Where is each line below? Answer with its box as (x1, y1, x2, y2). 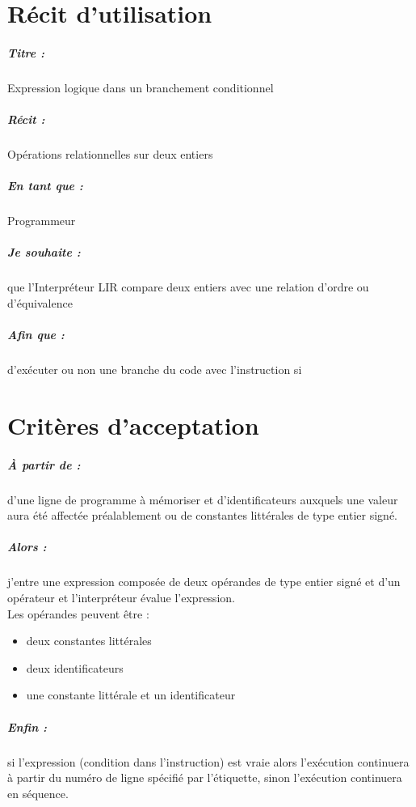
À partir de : (7, 456, 81, 473)
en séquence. (7, 784, 69, 801)
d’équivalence (7, 295, 73, 311)
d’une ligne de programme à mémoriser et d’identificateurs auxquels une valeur (7, 491, 398, 508)
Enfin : (7, 718, 48, 735)
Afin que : (7, 326, 65, 343)
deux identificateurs (26, 659, 124, 676)
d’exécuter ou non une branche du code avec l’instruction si (7, 361, 302, 378)
